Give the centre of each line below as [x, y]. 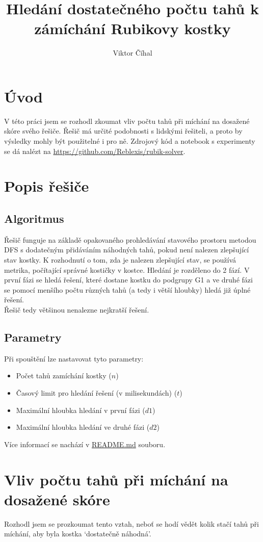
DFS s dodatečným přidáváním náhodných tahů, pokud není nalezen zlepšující [127, 250]
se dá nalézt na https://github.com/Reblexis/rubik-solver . [95, 151]
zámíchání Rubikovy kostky [133, 28]
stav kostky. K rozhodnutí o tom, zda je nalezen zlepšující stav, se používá [120, 259]
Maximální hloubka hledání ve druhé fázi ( [83, 427]
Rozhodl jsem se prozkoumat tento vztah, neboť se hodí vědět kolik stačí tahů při [131, 523]
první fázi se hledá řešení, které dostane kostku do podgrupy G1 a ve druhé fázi [128, 280]
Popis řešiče [47, 186]
